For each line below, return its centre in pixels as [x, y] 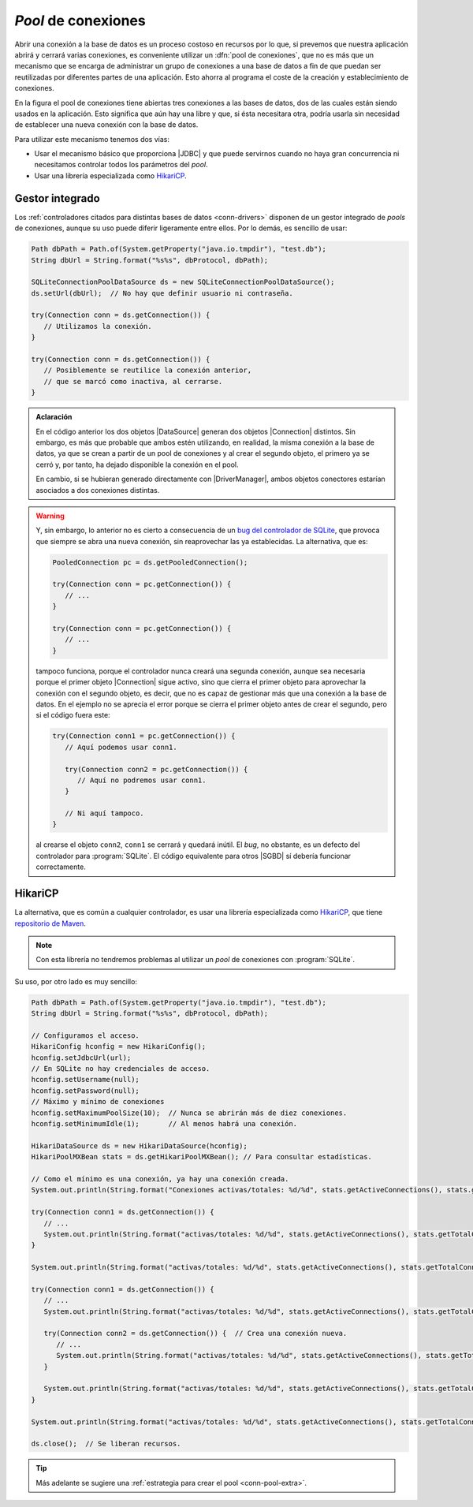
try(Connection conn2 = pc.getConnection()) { [156, 769]
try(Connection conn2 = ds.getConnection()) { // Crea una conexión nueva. [196, 1334]
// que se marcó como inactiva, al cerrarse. [133, 381]
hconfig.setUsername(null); [85, 1080]
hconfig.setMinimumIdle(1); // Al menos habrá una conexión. [164, 1123]
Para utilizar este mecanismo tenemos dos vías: [92, 139]
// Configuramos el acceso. [85, 1035]
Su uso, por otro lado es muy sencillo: [76, 981]
